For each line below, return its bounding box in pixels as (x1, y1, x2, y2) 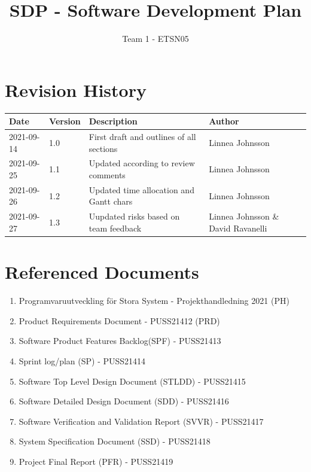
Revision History (5, 77, 147, 102)
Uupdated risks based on (89, 210, 180, 223)
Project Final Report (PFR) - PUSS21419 (19, 455, 173, 467)
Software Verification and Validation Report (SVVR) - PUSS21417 (19, 415, 264, 427)
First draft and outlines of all (89, 130, 196, 142)
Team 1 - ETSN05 (122, 32, 189, 45)
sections (89, 142, 118, 154)
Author (209, 115, 239, 127)
